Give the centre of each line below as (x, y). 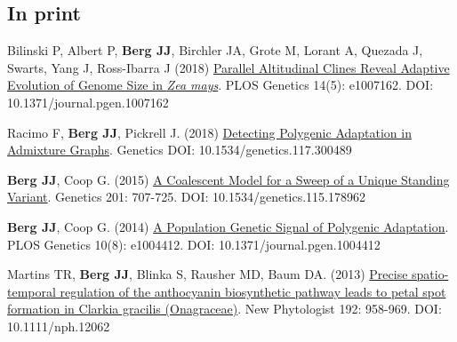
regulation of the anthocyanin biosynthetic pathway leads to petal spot (253, 291)
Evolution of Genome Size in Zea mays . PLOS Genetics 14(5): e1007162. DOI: (220, 85)
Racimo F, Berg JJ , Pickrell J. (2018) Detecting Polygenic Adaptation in (209, 132)
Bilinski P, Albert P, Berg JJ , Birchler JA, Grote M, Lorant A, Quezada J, (215, 50)
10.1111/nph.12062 (59, 326)
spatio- (430, 274)
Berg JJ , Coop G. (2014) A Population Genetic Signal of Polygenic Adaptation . (228, 226)
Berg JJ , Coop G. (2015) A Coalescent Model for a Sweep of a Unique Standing (228, 179)
